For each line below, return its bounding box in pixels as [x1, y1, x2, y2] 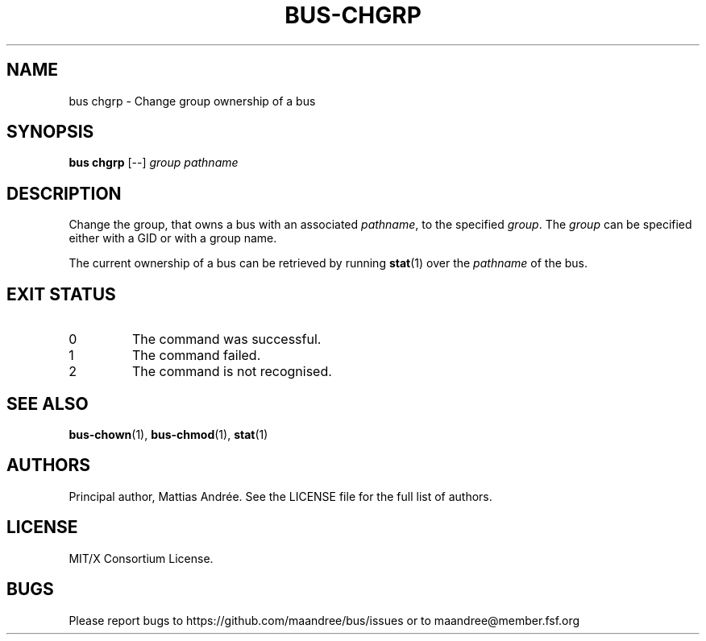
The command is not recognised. [131, 363, 332, 380]
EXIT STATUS [6, 283, 116, 304]
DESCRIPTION [6, 183, 122, 204]
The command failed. [131, 347, 261, 364]
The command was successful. [131, 331, 322, 348]
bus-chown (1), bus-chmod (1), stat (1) [69, 427, 268, 441]
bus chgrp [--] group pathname [69, 155, 239, 170]
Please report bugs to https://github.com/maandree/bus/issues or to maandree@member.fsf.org [69, 613, 580, 627]
